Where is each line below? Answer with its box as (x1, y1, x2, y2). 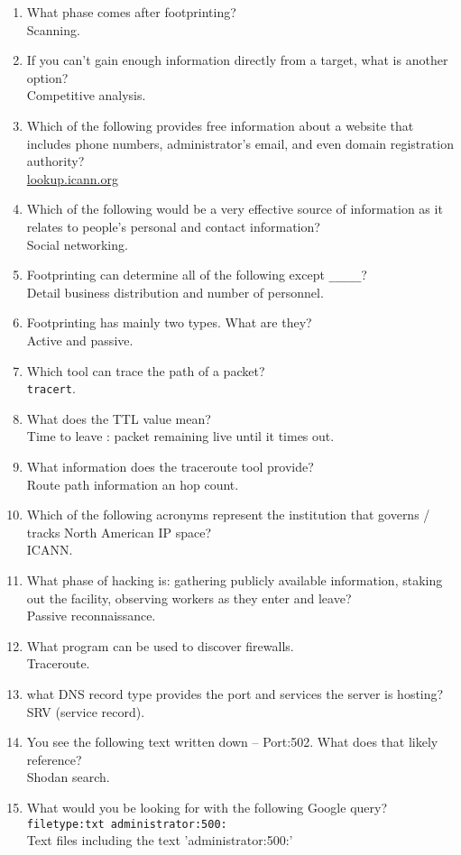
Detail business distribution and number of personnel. (26, 282, 324, 301)
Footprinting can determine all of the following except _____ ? (26, 265, 367, 284)
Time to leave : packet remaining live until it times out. (26, 427, 335, 446)
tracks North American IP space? (26, 522, 212, 541)
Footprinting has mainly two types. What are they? (26, 313, 312, 332)
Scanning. (26, 20, 80, 39)
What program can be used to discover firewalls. (26, 636, 294, 655)
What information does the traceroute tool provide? (26, 457, 314, 475)
